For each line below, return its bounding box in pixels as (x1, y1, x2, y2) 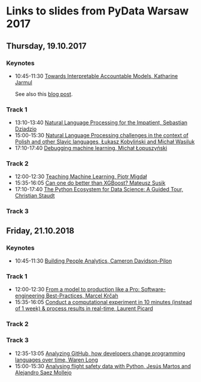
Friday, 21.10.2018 (6, 225, 75, 236)
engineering (14, 292, 45, 299)
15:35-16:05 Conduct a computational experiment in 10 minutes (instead (14, 299, 193, 306)
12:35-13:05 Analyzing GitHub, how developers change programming (14, 350, 185, 357)
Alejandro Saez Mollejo (14, 369, 72, 376)
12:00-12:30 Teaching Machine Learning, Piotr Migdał (14, 173, 147, 181)
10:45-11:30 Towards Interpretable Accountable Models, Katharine (14, 72, 178, 79)
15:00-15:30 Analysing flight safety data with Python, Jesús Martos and (14, 362, 191, 369)
